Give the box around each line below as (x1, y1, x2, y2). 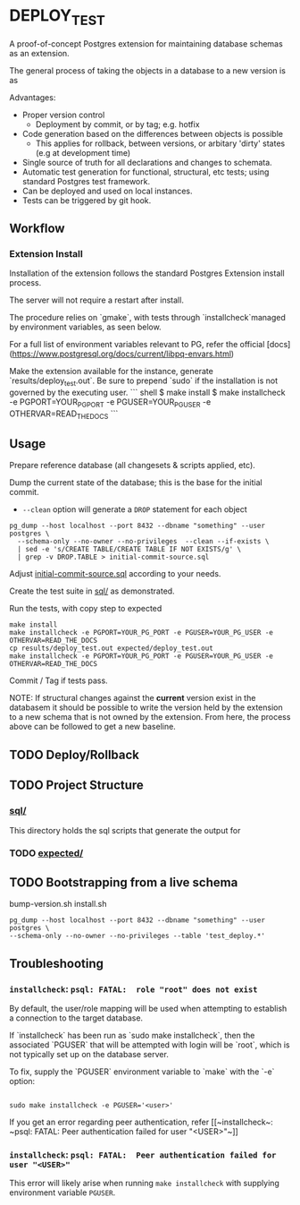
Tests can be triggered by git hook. (21, 194, 152, 206)
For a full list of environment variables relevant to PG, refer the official (9, 339, 265, 350)
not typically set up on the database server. (9, 1048, 170, 1059)
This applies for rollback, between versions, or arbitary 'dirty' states (35, 138, 286, 149)
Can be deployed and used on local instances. (21, 185, 193, 196)
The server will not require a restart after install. (9, 295, 185, 305)
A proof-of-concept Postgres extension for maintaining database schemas (9, 38, 283, 49)
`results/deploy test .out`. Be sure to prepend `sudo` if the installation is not (9, 375, 279, 389)
